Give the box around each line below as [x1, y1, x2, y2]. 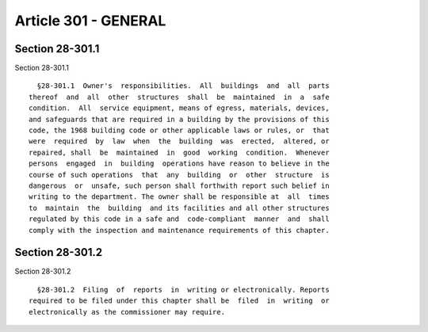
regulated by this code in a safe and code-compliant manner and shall [29, 215, 330, 223]
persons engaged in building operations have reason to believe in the [29, 159, 330, 168]
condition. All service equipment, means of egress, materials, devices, [29, 104, 330, 113]
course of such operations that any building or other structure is [29, 170, 330, 179]
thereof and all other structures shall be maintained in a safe [29, 92, 330, 101]
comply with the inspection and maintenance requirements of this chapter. [29, 226, 330, 235]
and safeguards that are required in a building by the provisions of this [29, 115, 330, 124]
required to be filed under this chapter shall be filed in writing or [29, 296, 330, 305]
